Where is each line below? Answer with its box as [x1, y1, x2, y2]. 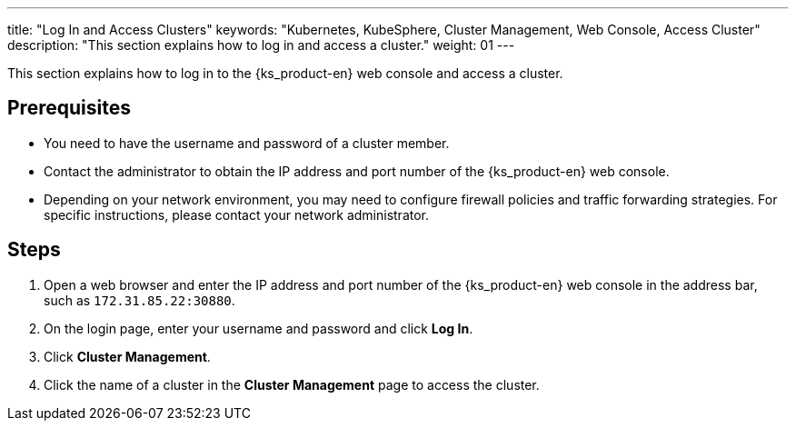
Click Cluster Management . [44, 348, 211, 364]
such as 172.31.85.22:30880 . [44, 292, 235, 308]
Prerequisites [7, 96, 131, 120]
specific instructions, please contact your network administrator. [44, 206, 430, 223]
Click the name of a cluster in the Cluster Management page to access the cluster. [44, 376, 540, 393]
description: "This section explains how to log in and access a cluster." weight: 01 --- [7, 37, 515, 53]
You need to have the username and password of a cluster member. [44, 134, 450, 151]
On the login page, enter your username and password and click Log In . [44, 320, 473, 336]
